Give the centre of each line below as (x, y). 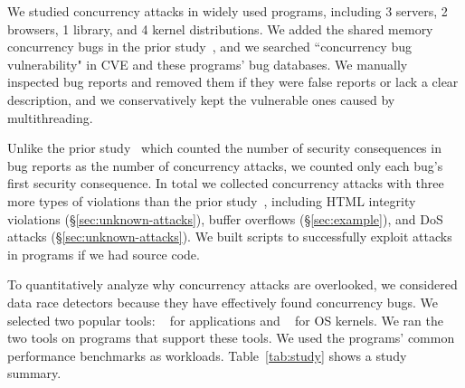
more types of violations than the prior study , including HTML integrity (212, 200)
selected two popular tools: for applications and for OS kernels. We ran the (225, 320)
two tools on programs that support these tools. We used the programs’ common (231, 338)
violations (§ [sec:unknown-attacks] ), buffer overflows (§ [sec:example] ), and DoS (225, 218)
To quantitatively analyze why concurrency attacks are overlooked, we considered (232, 284)
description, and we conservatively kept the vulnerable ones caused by (201, 99)
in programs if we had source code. (104, 254)
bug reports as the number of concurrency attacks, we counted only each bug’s (225, 165)
